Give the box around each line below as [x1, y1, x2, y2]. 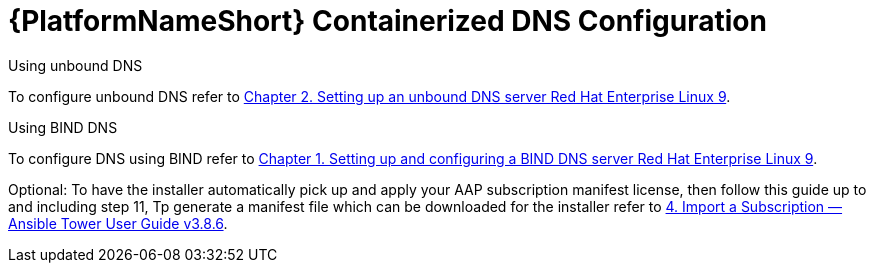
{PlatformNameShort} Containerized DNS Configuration [8, 4, 767, 38]
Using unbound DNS [8, 56, 143, 74]
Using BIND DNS [8, 118, 118, 136]
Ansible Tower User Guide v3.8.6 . [8, 214, 228, 232]
